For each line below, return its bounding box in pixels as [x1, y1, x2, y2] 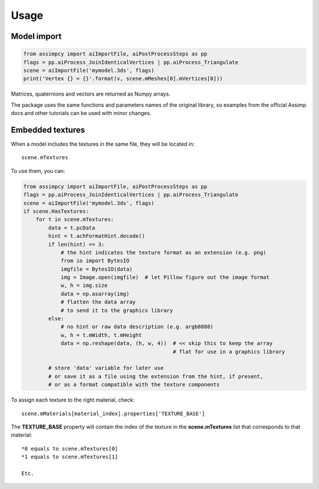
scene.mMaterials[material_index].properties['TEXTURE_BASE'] [21, 410, 206, 417]
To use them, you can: [11, 167, 65, 174]
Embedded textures [11, 124, 85, 135]
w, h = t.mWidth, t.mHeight [60, 332, 142, 339]
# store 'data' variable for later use [48, 365, 164, 372]
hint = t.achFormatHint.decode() [48, 233, 145, 239]
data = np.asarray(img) [60, 290, 130, 297]
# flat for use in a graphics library [172, 348, 285, 355]
